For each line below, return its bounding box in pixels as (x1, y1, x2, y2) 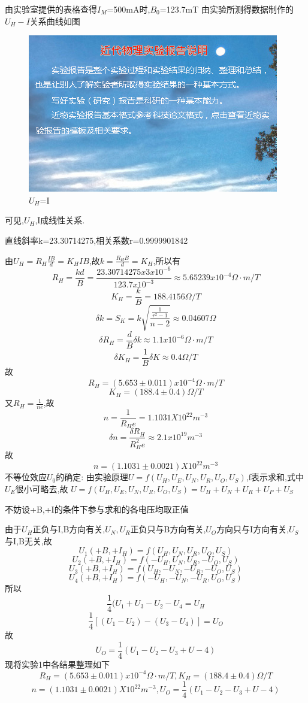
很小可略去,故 (15, 483, 68, 495)
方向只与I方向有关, (216, 523, 289, 535)
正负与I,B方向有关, (32, 523, 105, 535)
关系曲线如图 (29, 14, 80, 27)
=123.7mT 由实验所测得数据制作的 (159, 3, 294, 15)
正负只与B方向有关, (130, 523, 206, 535)
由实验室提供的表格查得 (5, 3, 97, 15)
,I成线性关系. (35, 214, 85, 226)
